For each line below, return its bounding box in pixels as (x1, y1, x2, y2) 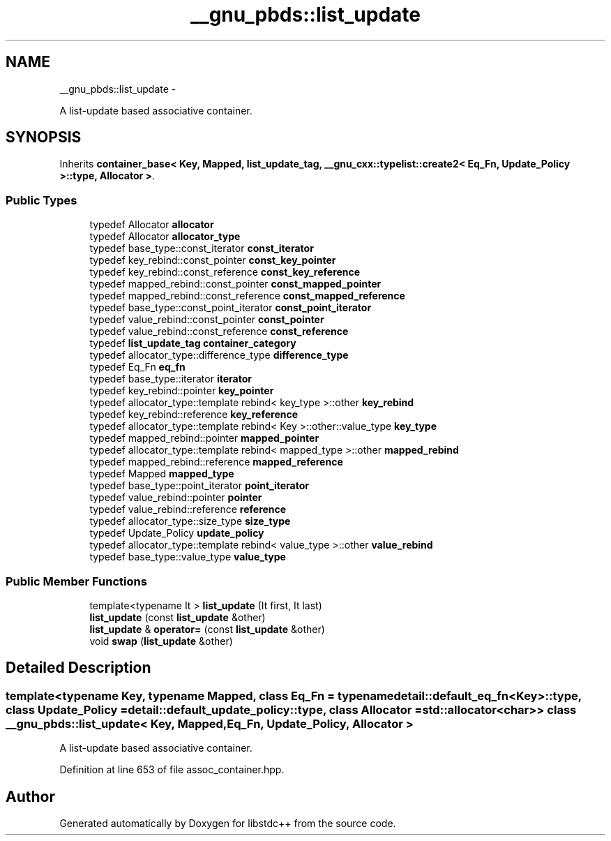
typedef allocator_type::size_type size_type (89, 515, 291, 528)
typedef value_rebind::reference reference (89, 503, 287, 516)
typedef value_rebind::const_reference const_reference (89, 325, 349, 338)
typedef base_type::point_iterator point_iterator (89, 479, 309, 492)
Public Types (6, 193, 77, 207)
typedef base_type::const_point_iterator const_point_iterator (89, 302, 372, 314)
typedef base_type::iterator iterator (89, 373, 252, 385)
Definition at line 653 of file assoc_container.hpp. (59, 764, 285, 776)
